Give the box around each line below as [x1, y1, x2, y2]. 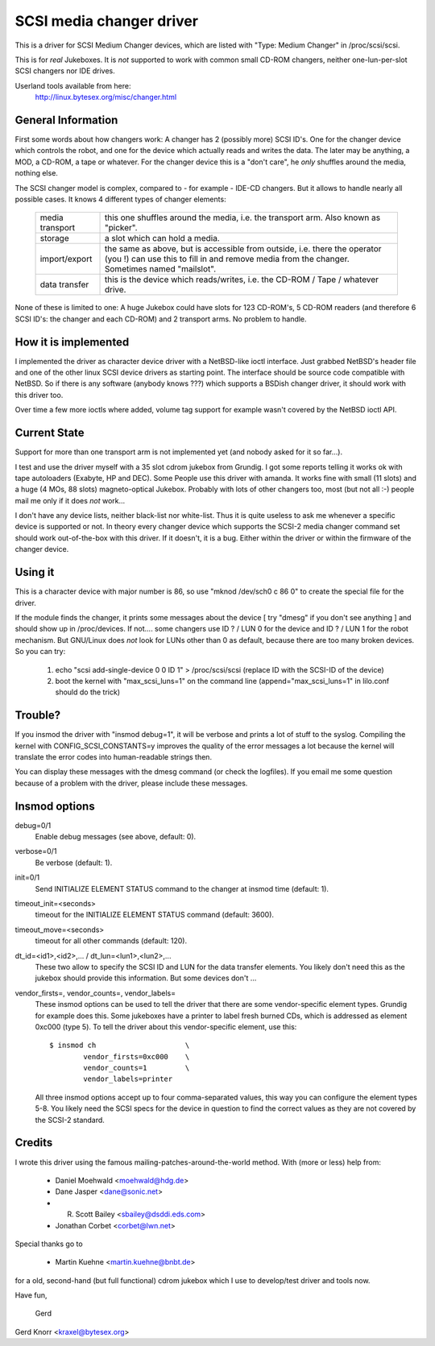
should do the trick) [55, 687, 121, 697]
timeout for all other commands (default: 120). [35, 936, 188, 946]
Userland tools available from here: [14, 81, 131, 90]
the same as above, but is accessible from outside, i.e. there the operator [105, 243, 382, 255]
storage [39, 233, 69, 244]
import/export [39, 254, 93, 265]
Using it [14, 565, 55, 579]
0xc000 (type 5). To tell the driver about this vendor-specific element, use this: [35, 1021, 297, 1031]
